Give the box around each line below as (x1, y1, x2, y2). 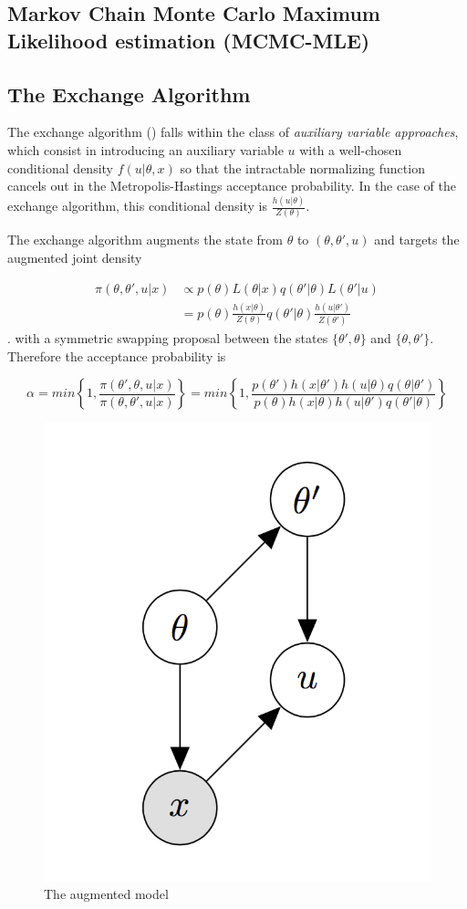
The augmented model (44, 884, 169, 904)
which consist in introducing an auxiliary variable (7, 140, 284, 159)
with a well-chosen (299, 140, 402, 159)
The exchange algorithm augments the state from (7, 230, 283, 249)
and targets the (374, 230, 460, 249)
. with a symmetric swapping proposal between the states (7, 329, 328, 348)
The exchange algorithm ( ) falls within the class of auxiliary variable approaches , (7, 122, 459, 141)
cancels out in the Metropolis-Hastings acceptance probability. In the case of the (7, 176, 456, 195)
